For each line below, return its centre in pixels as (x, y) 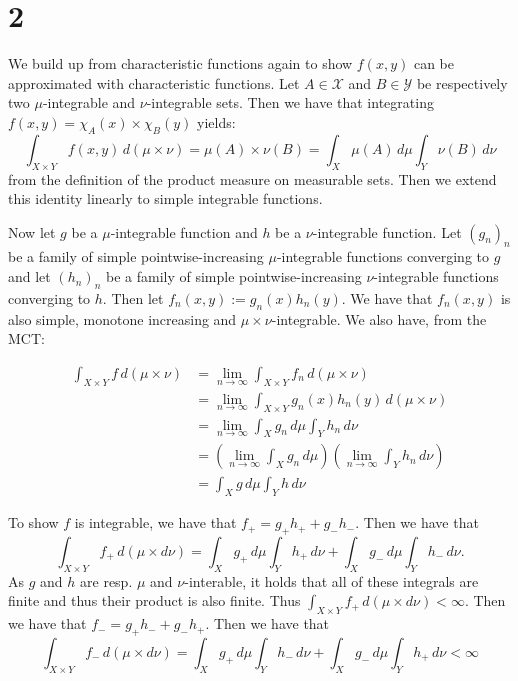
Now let (32, 231)
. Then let (133, 297)
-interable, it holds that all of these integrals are (331, 580)
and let (29, 276)
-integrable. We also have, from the (379, 318)
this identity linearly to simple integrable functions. (165, 198)
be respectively (462, 82)
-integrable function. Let (387, 231)
